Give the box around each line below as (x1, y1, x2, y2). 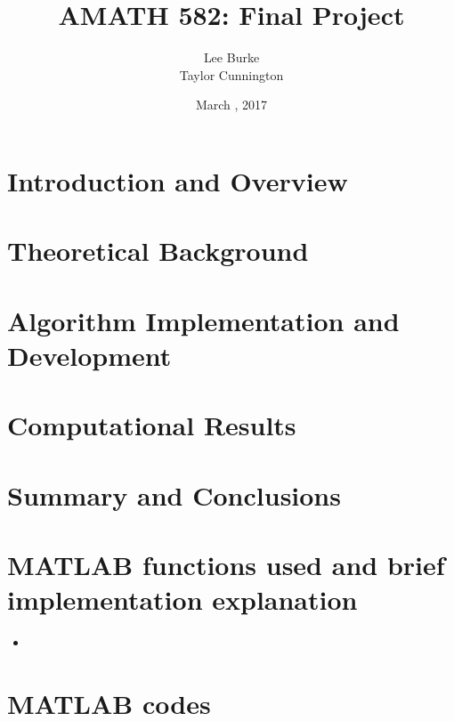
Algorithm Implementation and (7, 302, 400, 338)
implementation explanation (7, 581, 358, 618)
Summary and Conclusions (7, 476, 341, 513)
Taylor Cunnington (179, 65, 284, 84)
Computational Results (7, 407, 296, 443)
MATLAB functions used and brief (7, 546, 445, 582)
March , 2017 (195, 95, 268, 114)
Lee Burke (203, 48, 260, 67)
